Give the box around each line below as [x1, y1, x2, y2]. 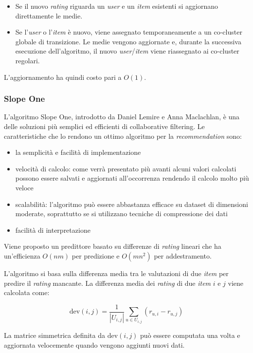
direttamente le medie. [15, 10, 83, 20]
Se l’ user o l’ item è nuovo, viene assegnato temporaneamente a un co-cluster [15, 27, 242, 37]
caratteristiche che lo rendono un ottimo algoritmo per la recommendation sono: [4, 130, 242, 141]
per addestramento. [154, 250, 212, 260]
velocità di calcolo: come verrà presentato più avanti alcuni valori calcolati [15, 163, 236, 173]
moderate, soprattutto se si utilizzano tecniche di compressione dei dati [15, 208, 228, 219]
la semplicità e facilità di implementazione [15, 147, 141, 157]
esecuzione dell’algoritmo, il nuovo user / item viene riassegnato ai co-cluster [15, 46, 239, 56]
